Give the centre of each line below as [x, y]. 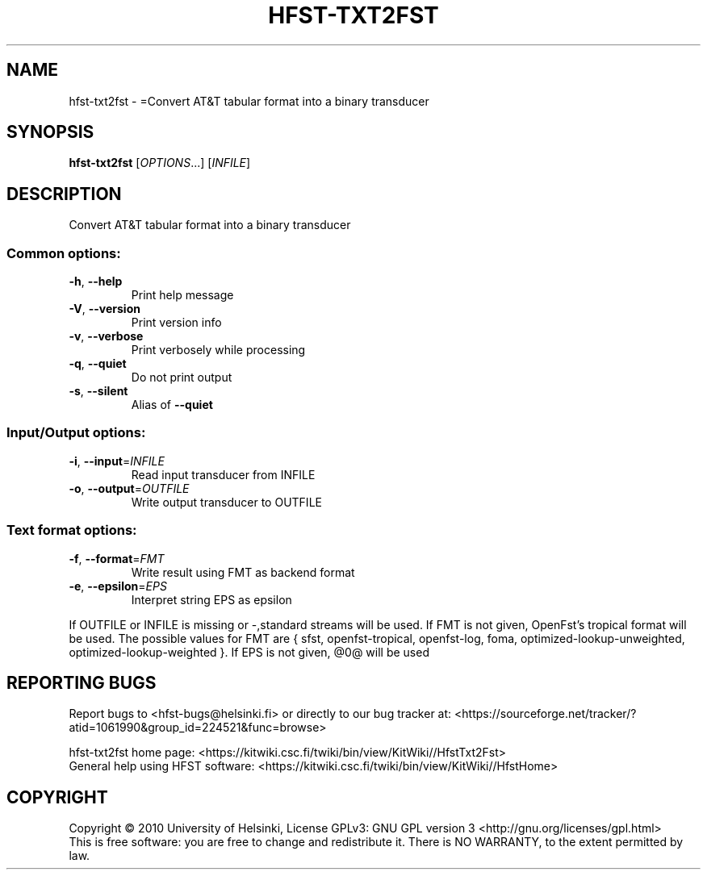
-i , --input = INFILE [117, 461]
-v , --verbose [106, 336]
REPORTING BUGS [82, 682]
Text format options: [72, 530]
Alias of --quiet [172, 405]
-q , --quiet [98, 364]
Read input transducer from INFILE [223, 474]
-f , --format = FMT [117, 558]
